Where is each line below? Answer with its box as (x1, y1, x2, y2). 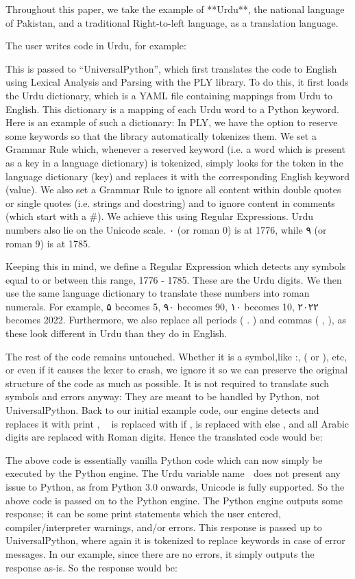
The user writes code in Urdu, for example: (5, 38, 186, 53)
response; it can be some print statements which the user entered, (5, 506, 281, 521)
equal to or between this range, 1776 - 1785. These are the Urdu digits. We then (5, 272, 342, 286)
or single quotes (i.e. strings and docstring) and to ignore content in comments (5, 195, 335, 210)
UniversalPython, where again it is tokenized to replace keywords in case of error (5, 533, 345, 547)
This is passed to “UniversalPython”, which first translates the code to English (5, 61, 337, 75)
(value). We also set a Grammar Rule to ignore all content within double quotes (5, 182, 341, 197)
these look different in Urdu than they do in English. (5, 326, 228, 341)
